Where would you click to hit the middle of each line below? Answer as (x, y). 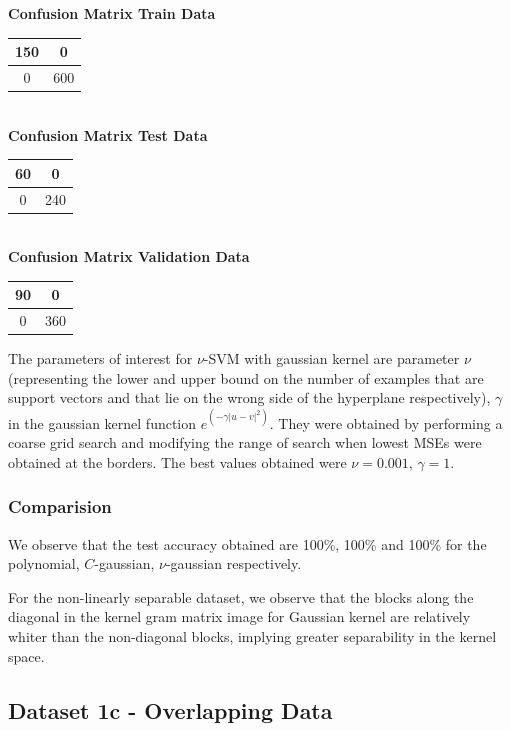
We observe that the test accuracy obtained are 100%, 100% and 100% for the (247, 543)
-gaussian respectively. (233, 563)
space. (26, 655)
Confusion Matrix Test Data (108, 134)
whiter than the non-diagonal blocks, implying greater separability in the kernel (252, 635)
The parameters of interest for (100, 358)
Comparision (60, 506)
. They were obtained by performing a (386, 422)
